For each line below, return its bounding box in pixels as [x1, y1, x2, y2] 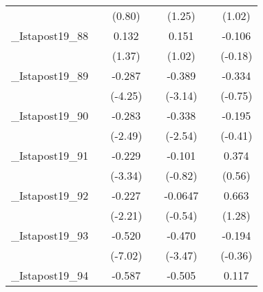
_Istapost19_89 [11, 67, 89, 83]
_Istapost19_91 [11, 147, 89, 163]
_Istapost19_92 [11, 187, 89, 203]
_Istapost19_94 [11, 267, 89, 283]
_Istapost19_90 [11, 107, 89, 123]
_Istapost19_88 [11, 28, 89, 43]
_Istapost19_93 [11, 227, 89, 243]
